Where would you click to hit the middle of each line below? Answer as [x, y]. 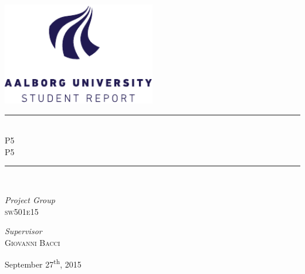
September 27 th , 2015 [43, 263]
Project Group [30, 200]
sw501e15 [22, 211]
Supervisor [23, 231]
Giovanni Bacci [33, 242]
